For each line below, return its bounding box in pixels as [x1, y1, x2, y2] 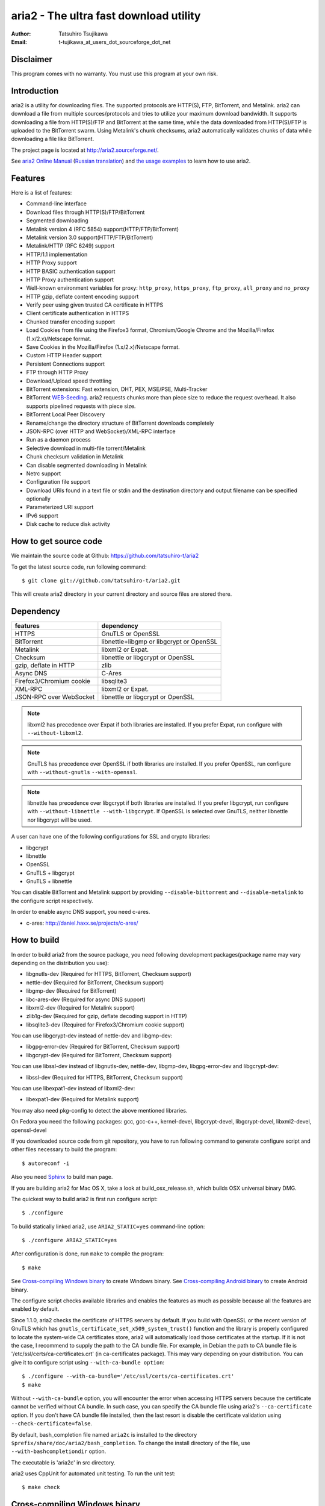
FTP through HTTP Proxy [26, 369, 88, 376]
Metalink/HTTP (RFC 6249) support [26, 242, 115, 249]
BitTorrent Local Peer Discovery [26, 411, 105, 418]
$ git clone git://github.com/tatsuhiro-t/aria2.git [22, 577, 181, 584]
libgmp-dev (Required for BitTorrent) [26, 987, 117, 995]
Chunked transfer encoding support [26, 318, 116, 325]
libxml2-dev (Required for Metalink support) [26, 1004, 135, 1011]
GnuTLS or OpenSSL [101, 630, 160, 638]
